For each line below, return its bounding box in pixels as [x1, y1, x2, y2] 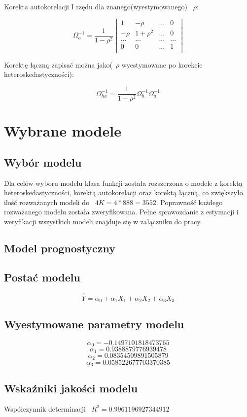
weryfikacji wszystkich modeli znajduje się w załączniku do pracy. [4, 216, 202, 227]
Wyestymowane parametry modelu [4, 316, 184, 331]
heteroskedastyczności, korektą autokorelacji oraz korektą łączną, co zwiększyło [4, 187, 243, 198]
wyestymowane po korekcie [121, 59, 203, 69]
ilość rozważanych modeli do [4, 197, 90, 207]
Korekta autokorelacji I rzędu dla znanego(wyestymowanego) [4, 1, 187, 11]
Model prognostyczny [4, 241, 115, 256]
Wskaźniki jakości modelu [4, 380, 138, 395]
